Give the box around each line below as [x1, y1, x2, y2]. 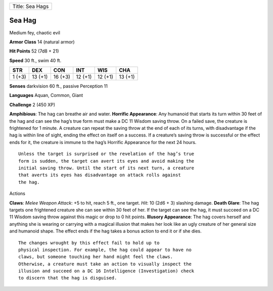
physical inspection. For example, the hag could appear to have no [18, 247, 192, 253]
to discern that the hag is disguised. [18, 275, 117, 281]
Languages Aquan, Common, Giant [9, 92, 83, 99]
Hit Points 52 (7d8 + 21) [9, 48, 59, 54]
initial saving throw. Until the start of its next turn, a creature [18, 165, 195, 171]
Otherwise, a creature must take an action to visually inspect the [18, 261, 192, 267]
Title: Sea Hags [12, 3, 49, 10]
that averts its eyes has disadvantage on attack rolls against [18, 172, 181, 178]
